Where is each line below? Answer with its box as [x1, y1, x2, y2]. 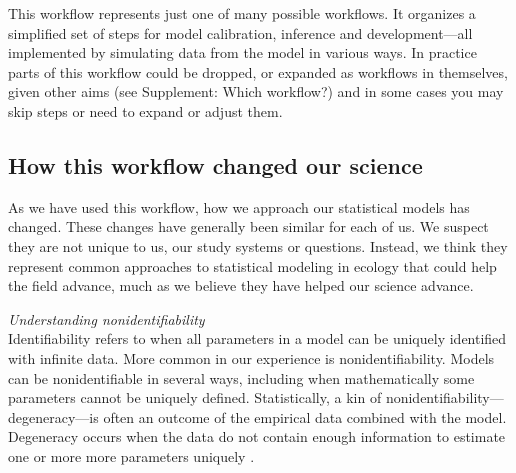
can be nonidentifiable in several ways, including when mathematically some [8, 367, 475, 388]
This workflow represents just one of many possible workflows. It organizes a [8, 3, 476, 23]
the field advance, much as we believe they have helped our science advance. [8, 275, 474, 296]
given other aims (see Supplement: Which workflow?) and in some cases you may [8, 81, 504, 102]
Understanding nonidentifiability [8, 308, 205, 329]
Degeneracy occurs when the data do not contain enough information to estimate [8, 426, 506, 447]
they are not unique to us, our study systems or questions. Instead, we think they [8, 235, 508, 256]
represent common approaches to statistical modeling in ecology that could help [8, 255, 497, 276]
